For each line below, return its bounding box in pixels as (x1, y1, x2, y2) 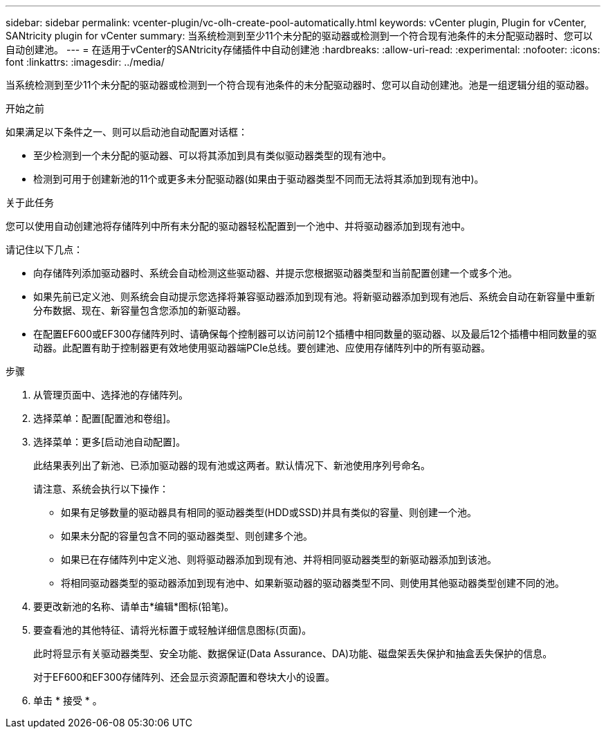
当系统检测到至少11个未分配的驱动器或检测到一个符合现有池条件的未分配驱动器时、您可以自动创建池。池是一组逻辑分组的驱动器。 (6, 79, 595, 91)
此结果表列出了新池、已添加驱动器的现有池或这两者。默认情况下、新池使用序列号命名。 (33, 459, 430, 471)
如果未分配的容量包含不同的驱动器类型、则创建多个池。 (61, 530, 313, 542)
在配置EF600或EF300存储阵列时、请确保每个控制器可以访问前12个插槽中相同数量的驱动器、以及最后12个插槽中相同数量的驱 (33, 328, 597, 340)
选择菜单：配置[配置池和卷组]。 (33, 412, 176, 424)
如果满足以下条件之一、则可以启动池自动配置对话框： (6, 126, 248, 138)
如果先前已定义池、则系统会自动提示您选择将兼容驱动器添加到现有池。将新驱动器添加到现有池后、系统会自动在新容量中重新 (33, 291, 595, 302)
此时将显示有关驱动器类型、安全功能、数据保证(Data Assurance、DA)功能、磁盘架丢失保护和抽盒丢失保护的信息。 (33, 648, 553, 659)
